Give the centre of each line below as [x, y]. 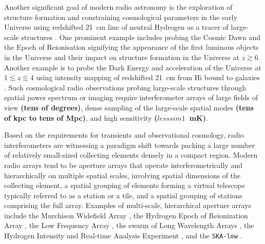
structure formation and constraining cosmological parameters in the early [121, 17]
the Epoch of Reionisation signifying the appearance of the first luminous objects [131, 47]
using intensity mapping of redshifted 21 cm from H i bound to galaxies [148, 77]
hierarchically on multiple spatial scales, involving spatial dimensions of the [123, 175]
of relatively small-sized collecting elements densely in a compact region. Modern [131, 155]
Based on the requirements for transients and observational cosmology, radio [124, 135]
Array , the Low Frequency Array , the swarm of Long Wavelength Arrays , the [129, 225]
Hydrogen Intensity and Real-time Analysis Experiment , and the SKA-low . [123, 236]
